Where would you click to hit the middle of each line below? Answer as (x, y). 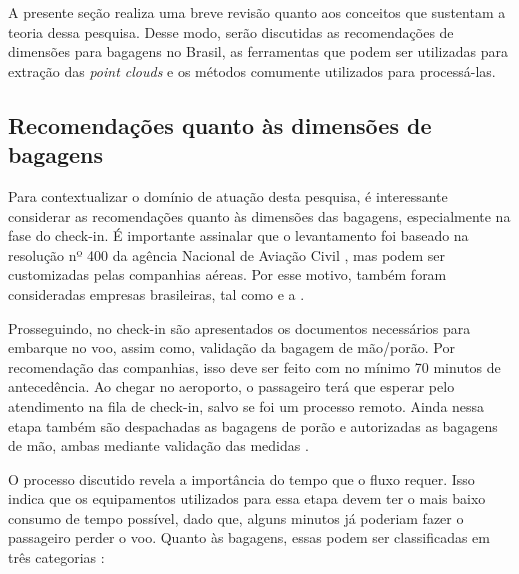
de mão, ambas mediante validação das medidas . (158, 445)
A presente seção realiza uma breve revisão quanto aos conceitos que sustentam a (257, 12)
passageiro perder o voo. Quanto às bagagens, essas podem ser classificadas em (249, 537)
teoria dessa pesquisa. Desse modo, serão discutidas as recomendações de (231, 31)
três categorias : (56, 557)
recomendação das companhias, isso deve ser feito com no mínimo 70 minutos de (254, 366)
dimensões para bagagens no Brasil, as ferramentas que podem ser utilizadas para (258, 51)
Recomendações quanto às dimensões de (220, 124)
